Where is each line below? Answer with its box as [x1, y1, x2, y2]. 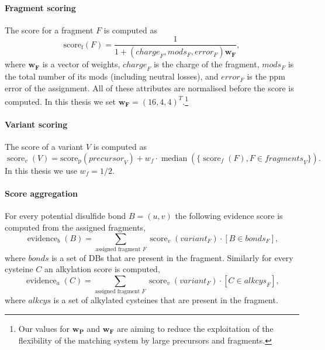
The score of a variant [5, 140, 84, 153]
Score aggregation [5, 187, 78, 200]
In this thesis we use [5, 164, 77, 176]
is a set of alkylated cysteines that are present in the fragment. [53, 294, 278, 306]
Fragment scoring [5, 1, 76, 13]
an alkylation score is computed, [44, 263, 160, 275]
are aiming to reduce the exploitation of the [116, 322, 274, 334]
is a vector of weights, [42, 58, 120, 70]
